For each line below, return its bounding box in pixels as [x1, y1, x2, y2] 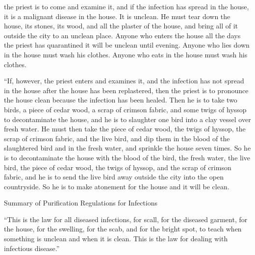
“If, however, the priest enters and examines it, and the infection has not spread [4, 76, 244, 86]
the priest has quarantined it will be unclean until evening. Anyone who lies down [4, 40, 250, 50]
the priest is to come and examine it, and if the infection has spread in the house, [4, 1, 249, 11]
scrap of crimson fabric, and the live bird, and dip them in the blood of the [4, 133, 230, 143]
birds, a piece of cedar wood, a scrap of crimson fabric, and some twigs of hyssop [4, 104, 247, 114]
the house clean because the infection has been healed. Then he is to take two [4, 95, 237, 105]
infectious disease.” [4, 243, 60, 253]
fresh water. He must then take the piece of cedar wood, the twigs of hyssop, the [4, 124, 246, 134]
